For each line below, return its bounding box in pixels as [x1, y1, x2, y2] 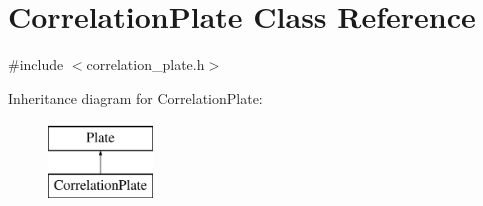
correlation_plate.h [86, 54, 205, 75]
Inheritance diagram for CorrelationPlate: [8, 87, 263, 108]
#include [8, 54, 64, 75]
